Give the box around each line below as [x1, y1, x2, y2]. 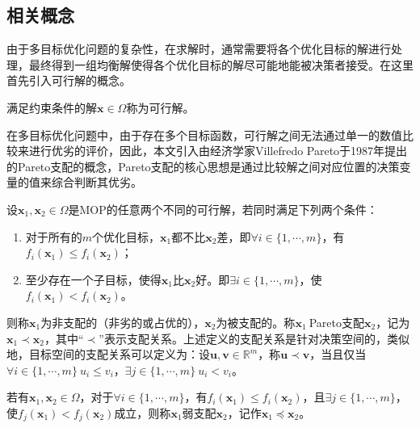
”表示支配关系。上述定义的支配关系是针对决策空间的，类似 [99, 329, 409, 346]
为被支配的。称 [216, 313, 296, 330]
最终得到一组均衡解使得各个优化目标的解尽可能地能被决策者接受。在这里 [28, 56, 414, 73]
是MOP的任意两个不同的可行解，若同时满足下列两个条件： [68, 200, 378, 217]
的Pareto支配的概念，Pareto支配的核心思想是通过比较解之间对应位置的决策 [6, 157, 400, 174]
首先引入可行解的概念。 [6, 72, 131, 89]
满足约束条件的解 [6, 99, 97, 115]
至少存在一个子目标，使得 [25, 271, 162, 287]
